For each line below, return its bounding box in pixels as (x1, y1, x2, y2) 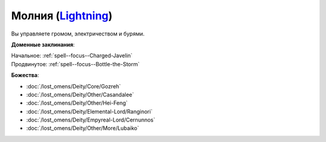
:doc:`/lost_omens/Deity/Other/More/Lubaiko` (26, 125, 139, 132)
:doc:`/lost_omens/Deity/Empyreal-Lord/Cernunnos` (26, 116, 156, 123)
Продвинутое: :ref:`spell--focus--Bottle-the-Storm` (11, 60, 140, 67)
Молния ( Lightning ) (11, 9, 113, 22)
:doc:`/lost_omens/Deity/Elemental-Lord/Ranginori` (26, 108, 153, 115)
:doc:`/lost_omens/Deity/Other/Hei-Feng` (26, 99, 128, 106)
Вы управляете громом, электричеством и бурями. (11, 30, 145, 37)
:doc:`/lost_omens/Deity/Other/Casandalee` (26, 91, 134, 98)
